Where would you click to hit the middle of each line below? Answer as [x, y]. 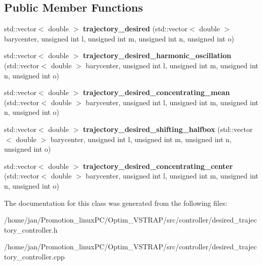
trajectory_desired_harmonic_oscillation [157, 55]
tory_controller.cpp [34, 256]
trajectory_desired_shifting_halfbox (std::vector [168, 129]
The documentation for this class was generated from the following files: [116, 203]
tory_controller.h [31, 229]
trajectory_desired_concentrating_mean [156, 92]
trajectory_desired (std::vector [135, 29]
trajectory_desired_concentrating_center [158, 166]
